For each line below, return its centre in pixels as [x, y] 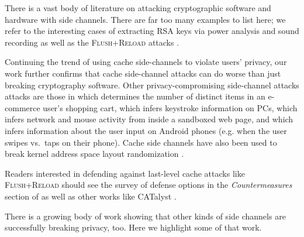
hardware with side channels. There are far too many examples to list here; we [145, 19]
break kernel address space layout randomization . [94, 154]
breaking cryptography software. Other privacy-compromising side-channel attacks [152, 85]
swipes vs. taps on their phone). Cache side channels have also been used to [141, 142]
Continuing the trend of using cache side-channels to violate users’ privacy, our [146, 62]
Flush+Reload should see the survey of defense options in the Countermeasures [148, 185]
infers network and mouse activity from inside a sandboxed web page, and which [149, 119]
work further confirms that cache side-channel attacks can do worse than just [143, 73]
